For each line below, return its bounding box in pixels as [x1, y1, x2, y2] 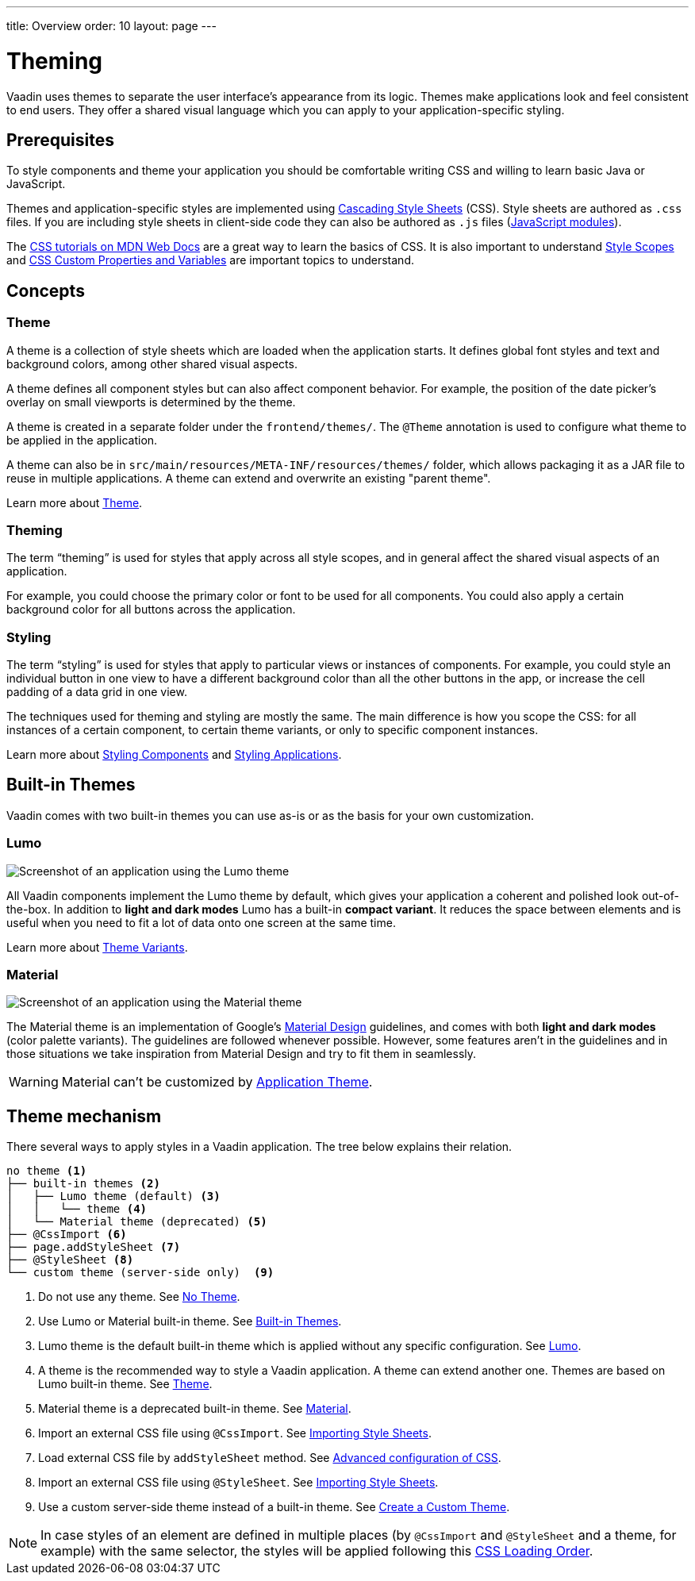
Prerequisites [6, 129, 114, 150]
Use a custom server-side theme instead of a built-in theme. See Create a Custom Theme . [38, 1500, 510, 1514]
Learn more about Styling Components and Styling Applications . [6, 748, 342, 762]
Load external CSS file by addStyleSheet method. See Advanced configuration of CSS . [38, 1451, 501, 1465]
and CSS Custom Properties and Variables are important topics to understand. [6, 253, 414, 267]
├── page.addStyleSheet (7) [6, 1241, 181, 1254]
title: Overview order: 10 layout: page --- [6, 19, 217, 33]
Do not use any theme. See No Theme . [38, 1290, 240, 1304]
